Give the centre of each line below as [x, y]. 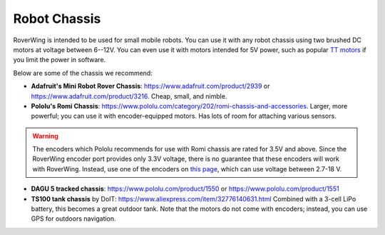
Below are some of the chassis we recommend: [83, 73]
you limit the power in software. [60, 60]
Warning [45, 136]
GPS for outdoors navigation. [74, 219]
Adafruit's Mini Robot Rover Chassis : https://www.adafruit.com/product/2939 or [150, 86]
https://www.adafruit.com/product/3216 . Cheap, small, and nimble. [129, 96]
